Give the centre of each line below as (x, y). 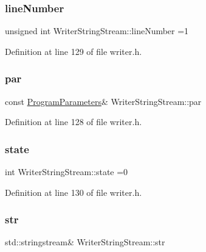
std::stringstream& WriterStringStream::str (85, 242)
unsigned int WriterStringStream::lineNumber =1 (97, 31)
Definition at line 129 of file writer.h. (74, 51)
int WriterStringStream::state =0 (67, 172)
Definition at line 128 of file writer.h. (74, 122)
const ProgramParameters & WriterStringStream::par (103, 101)
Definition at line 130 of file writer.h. (74, 192)
